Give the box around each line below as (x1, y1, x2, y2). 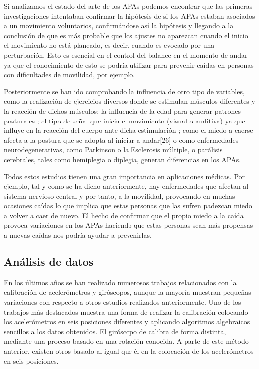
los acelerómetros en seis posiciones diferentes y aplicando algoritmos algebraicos (4, 316, 250, 327)
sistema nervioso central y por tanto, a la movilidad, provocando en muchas (4, 190, 235, 201)
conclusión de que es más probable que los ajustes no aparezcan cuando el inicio (4, 30, 248, 40)
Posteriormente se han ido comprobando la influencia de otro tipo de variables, (4, 86, 245, 96)
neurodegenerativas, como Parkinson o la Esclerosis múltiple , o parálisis (4, 144, 223, 155)
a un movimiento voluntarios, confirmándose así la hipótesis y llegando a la (4, 20, 234, 31)
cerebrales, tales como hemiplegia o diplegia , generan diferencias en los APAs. (4, 154, 241, 164)
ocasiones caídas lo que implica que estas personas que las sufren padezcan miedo (4, 200, 252, 211)
